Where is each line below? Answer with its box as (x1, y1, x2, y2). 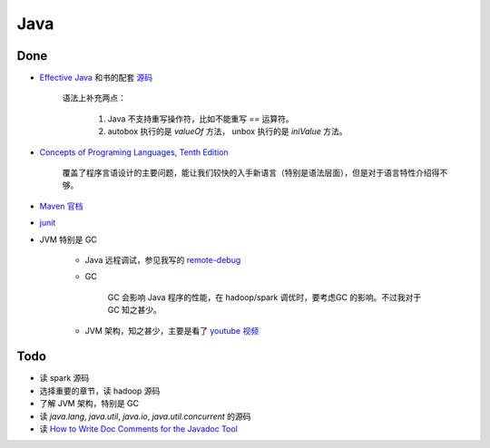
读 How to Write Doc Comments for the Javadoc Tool (39, 424, 238, 434)
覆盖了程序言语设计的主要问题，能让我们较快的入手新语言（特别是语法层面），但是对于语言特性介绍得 (62, 168, 440, 179)
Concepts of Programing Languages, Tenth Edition (39, 146, 229, 158)
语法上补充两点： (62, 93, 126, 103)
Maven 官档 (39, 200, 83, 211)
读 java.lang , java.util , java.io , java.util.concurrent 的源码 (39, 411, 251, 422)
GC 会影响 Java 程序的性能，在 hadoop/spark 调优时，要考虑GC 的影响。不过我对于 (107, 291, 422, 303)
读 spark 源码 (39, 373, 90, 384)
